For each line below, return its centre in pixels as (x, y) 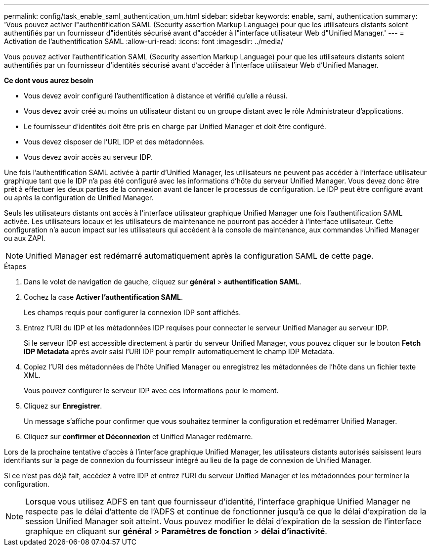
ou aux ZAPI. (25, 238)
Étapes (15, 266)
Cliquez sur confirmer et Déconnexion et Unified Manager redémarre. (138, 436)
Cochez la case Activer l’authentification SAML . (103, 297)
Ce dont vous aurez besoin (49, 80)
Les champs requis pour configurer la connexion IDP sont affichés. (132, 312)
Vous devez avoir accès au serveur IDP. (88, 157)
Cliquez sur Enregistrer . (63, 406)
